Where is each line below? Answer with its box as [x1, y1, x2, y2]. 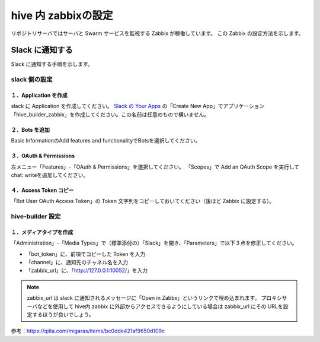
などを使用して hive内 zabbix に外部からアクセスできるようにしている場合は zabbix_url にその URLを [37, 303, 284, 310]
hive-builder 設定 [11, 213, 62, 221]
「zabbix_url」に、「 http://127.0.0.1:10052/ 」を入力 [25, 267, 148, 274]
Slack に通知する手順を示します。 [11, 61, 93, 68]
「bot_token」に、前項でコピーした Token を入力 [25, 250, 146, 258]
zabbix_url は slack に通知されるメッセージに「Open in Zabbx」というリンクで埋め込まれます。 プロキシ [27, 294, 283, 302]
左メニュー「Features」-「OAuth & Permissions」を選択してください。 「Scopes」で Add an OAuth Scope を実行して [11, 163, 300, 170]
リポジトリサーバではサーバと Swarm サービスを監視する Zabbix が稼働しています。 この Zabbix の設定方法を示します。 [11, 30, 304, 37]
